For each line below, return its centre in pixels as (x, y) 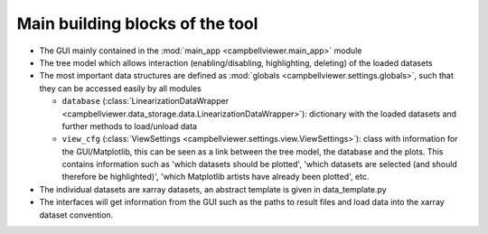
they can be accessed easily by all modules (121, 88)
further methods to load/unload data (130, 126)
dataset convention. (76, 215)
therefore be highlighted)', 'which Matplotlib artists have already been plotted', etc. (216, 177)
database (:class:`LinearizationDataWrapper (145, 101)
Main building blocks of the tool (137, 23)
